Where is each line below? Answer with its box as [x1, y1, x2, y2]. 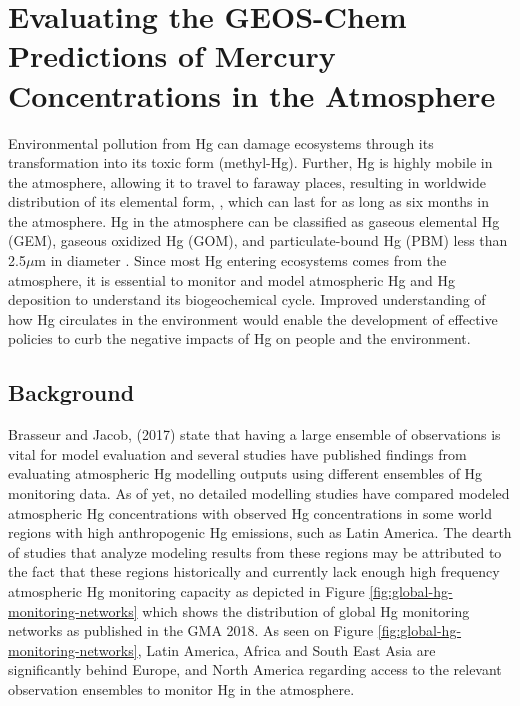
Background [8, 377, 135, 408]
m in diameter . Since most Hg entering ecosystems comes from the [34, 250, 447, 271]
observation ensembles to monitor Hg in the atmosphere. [8, 678, 355, 699]
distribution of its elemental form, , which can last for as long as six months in [8, 191, 489, 212]
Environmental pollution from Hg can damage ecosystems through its [8, 132, 434, 153]
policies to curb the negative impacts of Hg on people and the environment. [8, 328, 471, 349]
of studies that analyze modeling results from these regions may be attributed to [8, 541, 502, 562]
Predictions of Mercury [8, 35, 336, 76]
